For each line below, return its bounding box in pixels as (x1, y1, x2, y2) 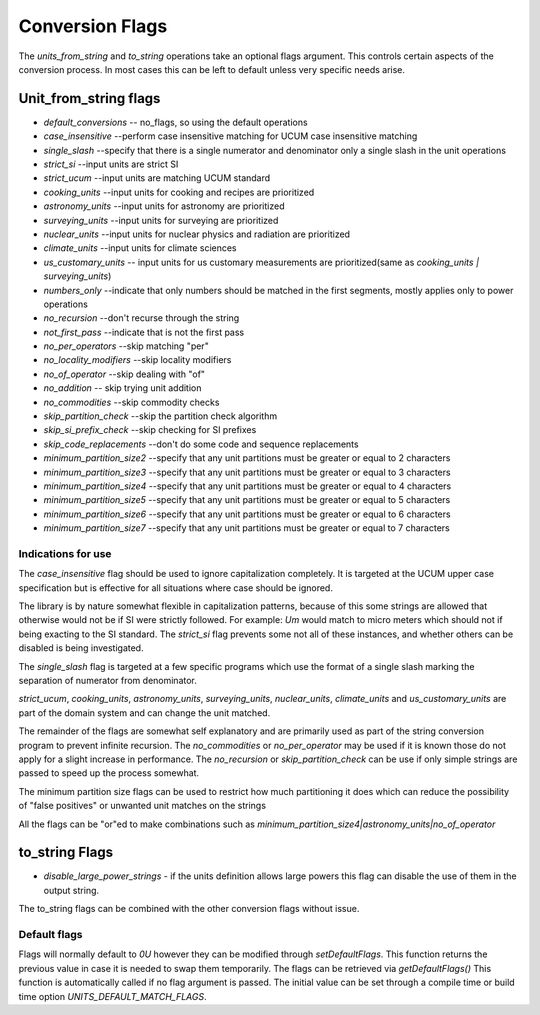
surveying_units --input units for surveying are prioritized (43, 214, 279, 226)
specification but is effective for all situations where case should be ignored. (18, 581, 334, 594)
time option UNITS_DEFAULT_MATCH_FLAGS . (18, 990, 207, 1002)
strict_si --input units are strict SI (43, 158, 179, 170)
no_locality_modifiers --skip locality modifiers (43, 354, 232, 366)
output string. (43, 884, 100, 896)
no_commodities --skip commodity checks (43, 396, 220, 408)
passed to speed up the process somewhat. (18, 767, 200, 779)
